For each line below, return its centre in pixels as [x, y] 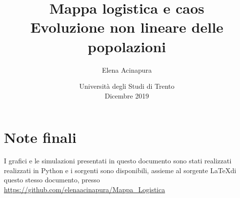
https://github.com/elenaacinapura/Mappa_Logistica [85, 189]
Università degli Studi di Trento [127, 86]
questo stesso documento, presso [52, 180]
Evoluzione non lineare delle [127, 27]
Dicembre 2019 [127, 95]
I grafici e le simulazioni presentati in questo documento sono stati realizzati [118, 161]
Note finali [40, 137]
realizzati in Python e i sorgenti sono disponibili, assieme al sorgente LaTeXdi [120, 170]
